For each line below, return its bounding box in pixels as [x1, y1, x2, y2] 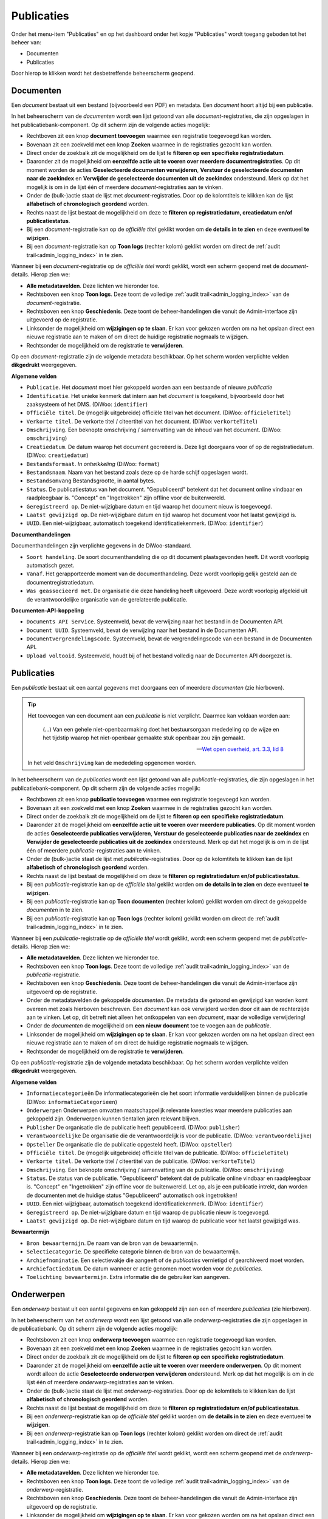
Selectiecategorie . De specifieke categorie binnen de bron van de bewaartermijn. [26, 1248, 241, 1255]
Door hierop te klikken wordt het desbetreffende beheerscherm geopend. [11, 70, 196, 77]
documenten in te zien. [26, 906, 84, 914]
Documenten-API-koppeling [11, 606, 84, 614]
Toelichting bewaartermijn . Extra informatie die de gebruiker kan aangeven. [26, 1274, 230, 1281]
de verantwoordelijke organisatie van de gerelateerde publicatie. [26, 595, 188, 603]
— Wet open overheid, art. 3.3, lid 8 [196, 745, 284, 753]
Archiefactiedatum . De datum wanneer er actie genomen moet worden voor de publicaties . [26, 1264, 263, 1272]
